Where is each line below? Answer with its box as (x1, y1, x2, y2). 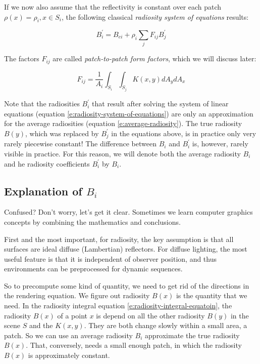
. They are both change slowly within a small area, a (84, 320, 247, 331)
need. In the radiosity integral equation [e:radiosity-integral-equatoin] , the (4, 300, 232, 311)
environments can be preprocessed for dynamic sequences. (4, 263, 183, 274)
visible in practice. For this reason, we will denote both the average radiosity (4, 148, 241, 158)
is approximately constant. (28, 350, 110, 360)
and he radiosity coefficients (4, 158, 90, 169)
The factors (4, 53, 39, 64)
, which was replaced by (25, 128, 99, 138)
